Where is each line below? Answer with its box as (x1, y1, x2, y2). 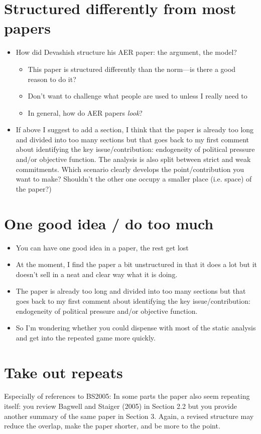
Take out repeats (4, 362, 123, 382)
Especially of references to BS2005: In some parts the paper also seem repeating (4, 391, 250, 401)
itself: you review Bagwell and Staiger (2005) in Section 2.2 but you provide (4, 401, 237, 411)
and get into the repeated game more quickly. (16, 332, 156, 342)
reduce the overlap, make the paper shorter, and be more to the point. (4, 420, 220, 431)
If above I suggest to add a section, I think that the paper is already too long (16, 124, 254, 135)
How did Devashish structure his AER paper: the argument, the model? (16, 47, 237, 57)
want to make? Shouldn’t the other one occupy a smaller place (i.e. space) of (16, 173, 252, 184)
